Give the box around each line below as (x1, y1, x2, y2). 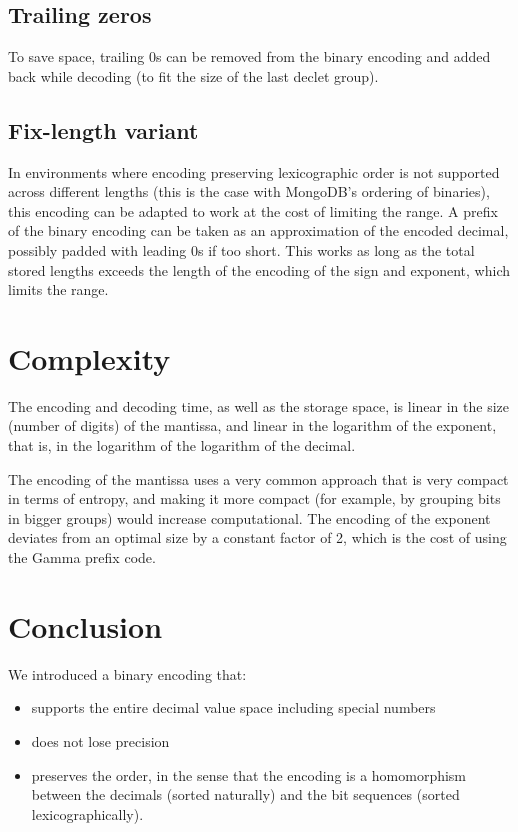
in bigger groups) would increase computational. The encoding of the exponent (8, 507, 491, 528)
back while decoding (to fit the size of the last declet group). (8, 65, 379, 86)
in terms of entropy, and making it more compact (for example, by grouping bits (8, 488, 501, 509)
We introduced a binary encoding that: (8, 663, 247, 684)
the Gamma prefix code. (8, 547, 156, 568)
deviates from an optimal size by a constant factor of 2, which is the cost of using (8, 527, 507, 548)
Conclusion (8, 605, 163, 646)
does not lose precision (31, 730, 170, 751)
